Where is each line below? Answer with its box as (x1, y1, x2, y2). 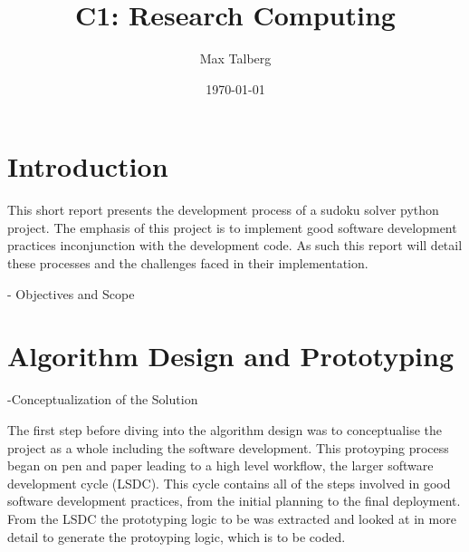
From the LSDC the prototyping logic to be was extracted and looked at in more (7, 508, 456, 528)
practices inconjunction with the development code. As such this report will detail (7, 236, 463, 255)
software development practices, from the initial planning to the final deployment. (7, 491, 461, 510)
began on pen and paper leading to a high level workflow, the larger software (7, 456, 434, 475)
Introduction (7, 148, 168, 185)
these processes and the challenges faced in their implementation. (7, 254, 368, 273)
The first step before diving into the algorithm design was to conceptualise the (7, 420, 442, 439)
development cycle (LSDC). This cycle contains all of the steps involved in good (7, 473, 451, 492)
